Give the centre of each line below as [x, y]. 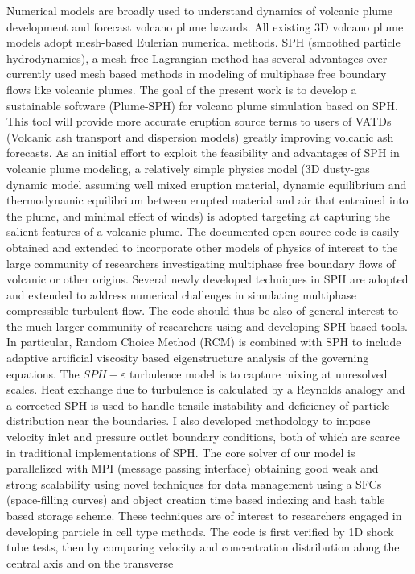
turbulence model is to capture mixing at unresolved [258, 373]
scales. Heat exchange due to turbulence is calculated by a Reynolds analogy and [206, 389]
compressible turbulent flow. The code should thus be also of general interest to [203, 310]
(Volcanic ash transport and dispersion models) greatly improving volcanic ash [200, 136]
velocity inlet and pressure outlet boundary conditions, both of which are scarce [203, 437]
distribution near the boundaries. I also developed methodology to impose [189, 421]
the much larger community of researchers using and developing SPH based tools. [207, 326]
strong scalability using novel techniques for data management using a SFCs [194, 483]
